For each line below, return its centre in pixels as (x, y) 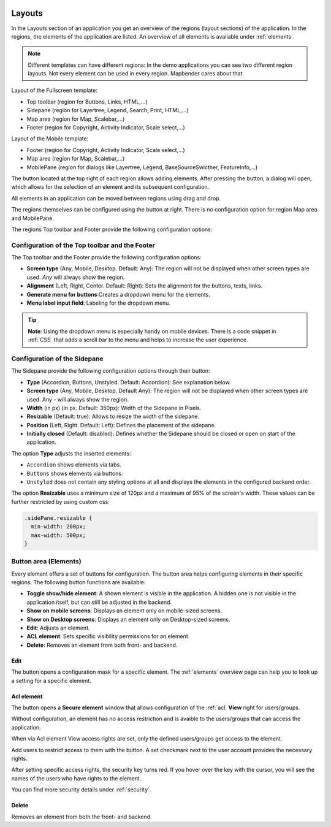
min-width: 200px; (58, 527)
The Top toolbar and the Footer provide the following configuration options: (106, 257)
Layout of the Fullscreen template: (54, 90)
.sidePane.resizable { (58, 518)
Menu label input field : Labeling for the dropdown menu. (99, 303)
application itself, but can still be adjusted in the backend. (99, 602)
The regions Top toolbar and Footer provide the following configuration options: (112, 229)
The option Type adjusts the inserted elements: (71, 453)
